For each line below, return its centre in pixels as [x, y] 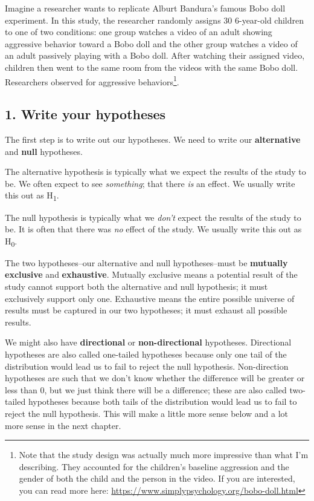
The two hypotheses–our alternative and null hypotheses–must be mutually [146, 262]
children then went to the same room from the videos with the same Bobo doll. [152, 67]
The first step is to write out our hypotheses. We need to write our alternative [153, 139]
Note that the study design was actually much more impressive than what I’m [164, 455]
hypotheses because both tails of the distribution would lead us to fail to [162, 401]
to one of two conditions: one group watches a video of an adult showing [139, 32]
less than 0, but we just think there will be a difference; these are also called [146, 389]
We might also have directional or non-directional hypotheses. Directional [148, 342]
